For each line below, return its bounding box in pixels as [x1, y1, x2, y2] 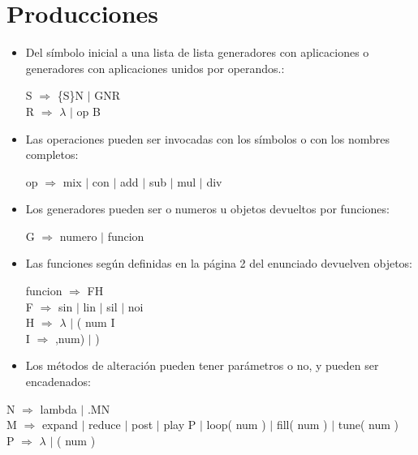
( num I [76, 314, 115, 331]
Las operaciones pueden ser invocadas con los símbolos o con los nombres [25, 130, 390, 147]
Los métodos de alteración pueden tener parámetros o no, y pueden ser [25, 357, 379, 374]
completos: [25, 146, 79, 163]
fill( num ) [276, 416, 328, 433]
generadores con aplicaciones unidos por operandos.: [25, 59, 285, 76]
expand [41, 416, 78, 433]
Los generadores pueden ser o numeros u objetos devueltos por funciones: [25, 200, 390, 217]
